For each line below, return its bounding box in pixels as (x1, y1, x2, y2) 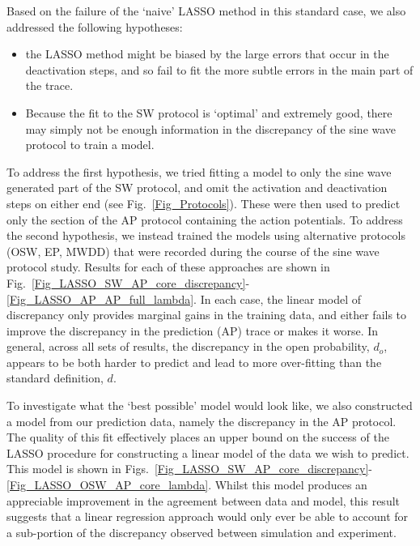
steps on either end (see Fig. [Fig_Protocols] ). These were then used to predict (6, 194, 401, 211)
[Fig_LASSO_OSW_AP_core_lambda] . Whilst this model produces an (6, 476, 367, 493)
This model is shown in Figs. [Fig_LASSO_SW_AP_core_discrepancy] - (6, 460, 373, 477)
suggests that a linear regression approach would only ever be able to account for (6, 508, 409, 525)
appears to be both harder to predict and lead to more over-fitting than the (6, 353, 382, 370)
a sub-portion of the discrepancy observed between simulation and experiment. (6, 523, 397, 540)
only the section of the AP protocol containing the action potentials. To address (6, 211, 403, 228)
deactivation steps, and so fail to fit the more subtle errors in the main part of (25, 61, 414, 78)
